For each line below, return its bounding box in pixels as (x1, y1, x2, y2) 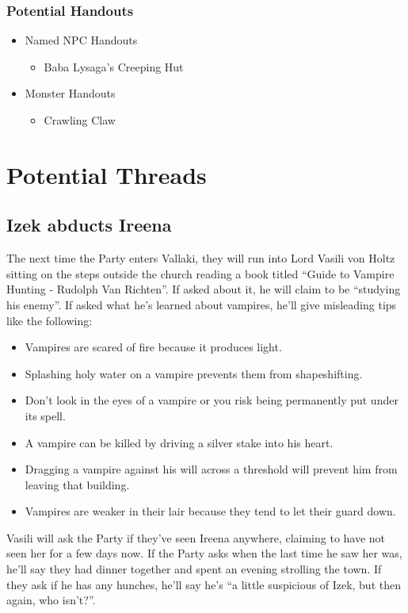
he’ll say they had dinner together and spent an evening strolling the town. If (6, 561, 382, 577)
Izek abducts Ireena (6, 213, 172, 237)
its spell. (25, 407, 66, 423)
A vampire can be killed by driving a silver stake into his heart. (25, 434, 334, 450)
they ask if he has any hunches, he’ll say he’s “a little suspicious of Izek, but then (6, 576, 401, 592)
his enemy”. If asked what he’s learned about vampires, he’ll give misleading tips (6, 296, 397, 312)
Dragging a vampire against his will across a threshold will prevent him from (25, 461, 398, 477)
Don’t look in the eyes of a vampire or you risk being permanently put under (25, 392, 398, 408)
